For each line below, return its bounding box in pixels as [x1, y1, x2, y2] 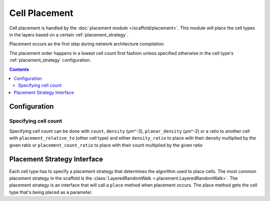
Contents [9, 66, 29, 72]
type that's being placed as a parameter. [9, 189, 92, 195]
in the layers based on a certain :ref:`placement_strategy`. [9, 31, 128, 37]
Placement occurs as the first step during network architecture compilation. [9, 41, 165, 47]
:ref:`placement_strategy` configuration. [9, 57, 91, 63]
